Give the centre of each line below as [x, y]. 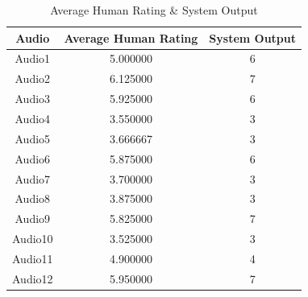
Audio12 [33, 278]
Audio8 [33, 198]
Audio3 [33, 99]
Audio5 [33, 138]
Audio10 [33, 239]
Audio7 [33, 178]
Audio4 [33, 118]
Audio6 [33, 158]
